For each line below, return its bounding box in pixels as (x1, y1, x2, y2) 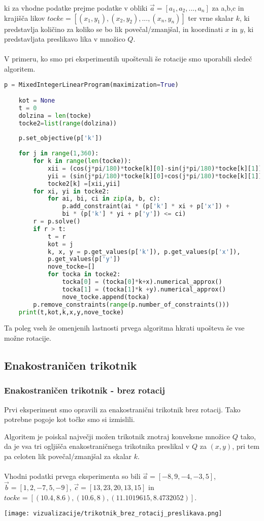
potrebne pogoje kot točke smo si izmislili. (4, 414, 135, 425)
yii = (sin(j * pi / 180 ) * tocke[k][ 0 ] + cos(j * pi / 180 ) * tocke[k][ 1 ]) (47, 172, 262, 180)
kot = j (47, 240, 74, 248)
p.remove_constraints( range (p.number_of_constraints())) (33, 301, 229, 308)
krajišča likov (4, 12, 45, 23)
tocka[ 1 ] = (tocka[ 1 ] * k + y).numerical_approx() (62, 285, 226, 293)
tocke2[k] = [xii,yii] (47, 180, 121, 187)
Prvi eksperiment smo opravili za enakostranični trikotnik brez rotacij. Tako (4, 404, 241, 414)
